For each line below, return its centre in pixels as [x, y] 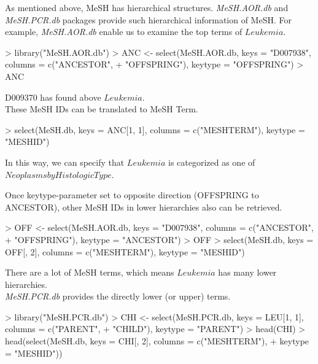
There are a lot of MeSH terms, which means [90, 272]
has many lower [247, 272]
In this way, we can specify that [65, 162]
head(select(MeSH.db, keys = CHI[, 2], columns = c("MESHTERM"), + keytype [157, 341]
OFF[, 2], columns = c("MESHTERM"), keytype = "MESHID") [125, 251]
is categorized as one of [211, 162]
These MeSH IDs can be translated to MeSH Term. [102, 109]
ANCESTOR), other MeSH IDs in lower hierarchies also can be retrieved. [144, 207]
